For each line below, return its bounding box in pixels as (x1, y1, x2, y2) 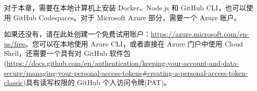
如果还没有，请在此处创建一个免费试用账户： (4, 29, 151, 39)
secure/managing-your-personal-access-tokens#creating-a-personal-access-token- (4, 67, 248, 78)
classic (4, 77, 23, 88)
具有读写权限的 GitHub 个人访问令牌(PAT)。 (25, 77, 171, 88)
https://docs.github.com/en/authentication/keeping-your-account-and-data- (6, 57, 239, 68)
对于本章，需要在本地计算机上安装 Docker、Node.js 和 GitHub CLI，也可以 (4, 2, 247, 12)
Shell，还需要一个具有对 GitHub (4, 48, 107, 58)
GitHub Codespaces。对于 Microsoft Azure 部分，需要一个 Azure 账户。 (13, 12, 241, 22)
